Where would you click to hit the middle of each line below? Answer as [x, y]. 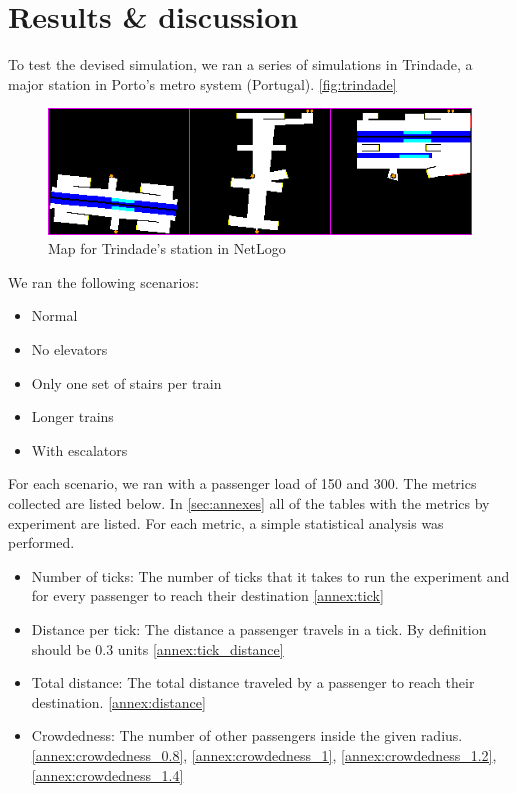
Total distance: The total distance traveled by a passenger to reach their [253, 682]
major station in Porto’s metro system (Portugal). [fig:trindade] [202, 83]
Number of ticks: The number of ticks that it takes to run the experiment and [270, 575]
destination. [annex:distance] [118, 701]
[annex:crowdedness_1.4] [107, 774]
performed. [41, 542]
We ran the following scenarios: [103, 281]
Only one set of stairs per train [126, 382]
